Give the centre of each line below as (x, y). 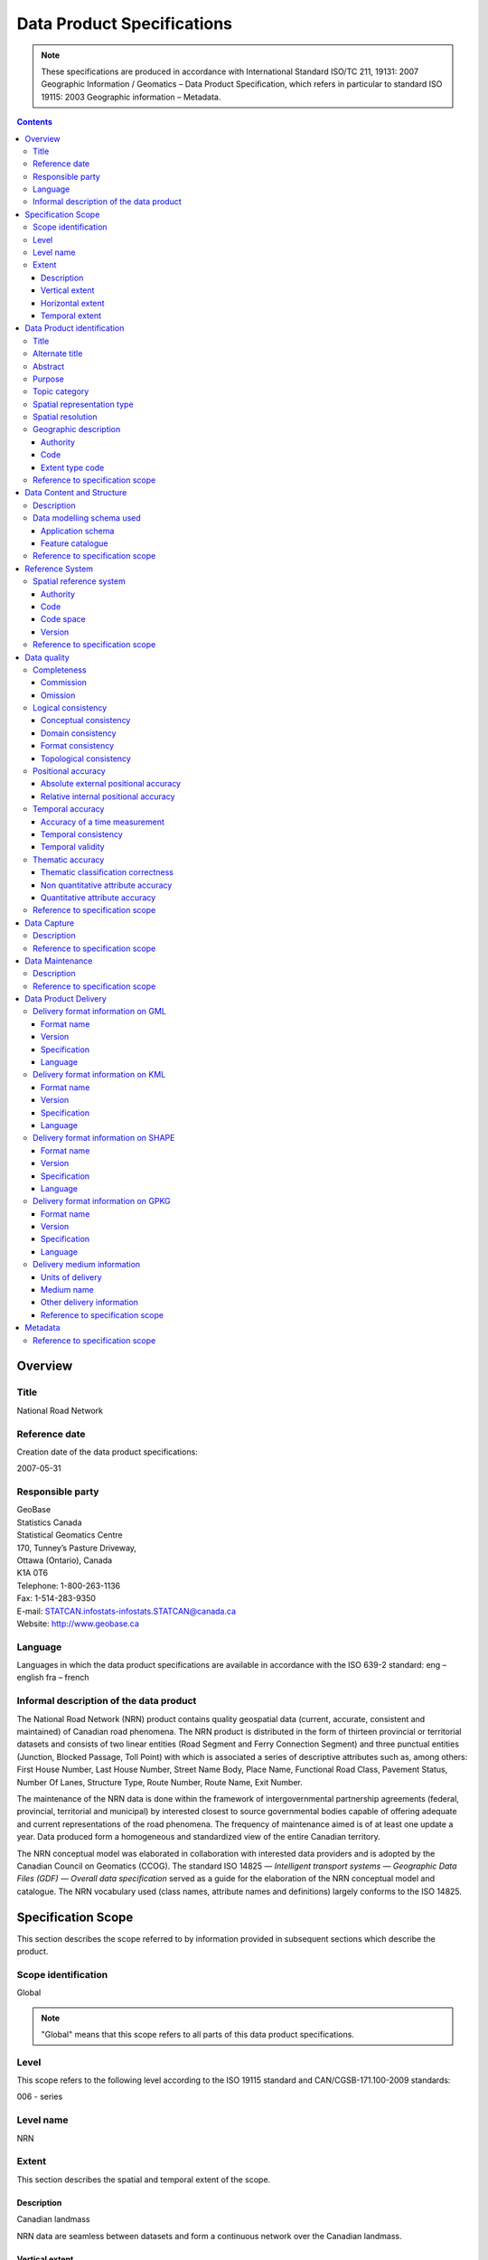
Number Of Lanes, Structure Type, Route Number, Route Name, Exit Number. (160, 1782)
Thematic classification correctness (107, 872)
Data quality (47, 657)
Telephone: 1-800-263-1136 (69, 1586)
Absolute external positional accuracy (111, 784)
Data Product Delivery (66, 999)
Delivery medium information (87, 1265)
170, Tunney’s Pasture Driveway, (77, 1548)
